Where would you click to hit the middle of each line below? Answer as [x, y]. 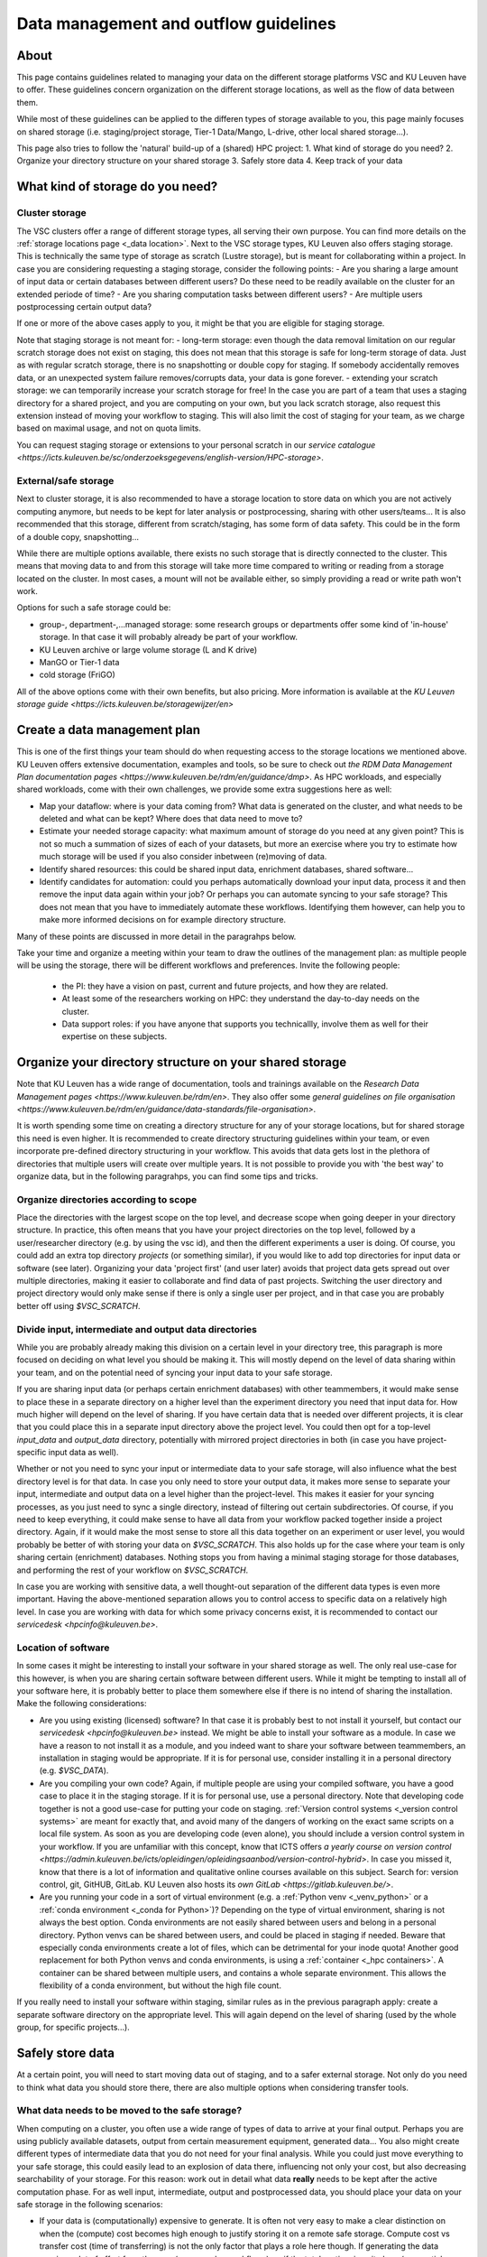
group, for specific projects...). [73, 2028]
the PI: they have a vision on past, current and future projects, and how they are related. [225, 986]
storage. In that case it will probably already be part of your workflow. [168, 637]
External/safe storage [65, 480]
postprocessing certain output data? [84, 306]
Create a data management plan [109, 730]
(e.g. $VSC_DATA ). [74, 1770]
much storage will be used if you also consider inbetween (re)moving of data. [183, 857]
